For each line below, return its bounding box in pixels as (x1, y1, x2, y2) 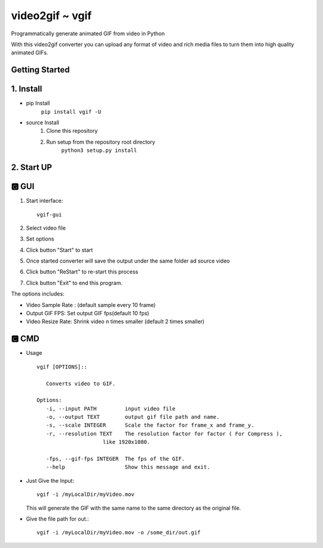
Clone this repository (46, 127, 98, 135)
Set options (26, 235, 54, 242)
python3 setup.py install (61, 147, 138, 154)
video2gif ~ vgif (11, 9, 92, 22)
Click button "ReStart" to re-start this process (26, 268, 139, 275)
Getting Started (11, 65, 70, 75)
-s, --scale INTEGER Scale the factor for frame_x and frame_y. (45, 422, 254, 429)
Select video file (26, 224, 66, 232)
